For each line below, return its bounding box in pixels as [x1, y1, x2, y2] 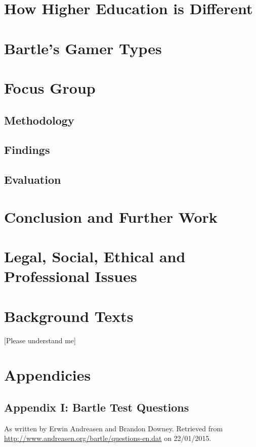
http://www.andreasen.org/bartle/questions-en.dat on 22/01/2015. [4, 433, 211, 443]
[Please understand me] [4, 335, 76, 345]
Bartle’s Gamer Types [4, 37, 162, 58]
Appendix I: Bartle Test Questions [4, 399, 189, 415]
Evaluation [4, 172, 61, 187]
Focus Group [4, 77, 96, 98]
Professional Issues [4, 266, 137, 287]
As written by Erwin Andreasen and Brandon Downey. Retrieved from [4, 423, 223, 433]
